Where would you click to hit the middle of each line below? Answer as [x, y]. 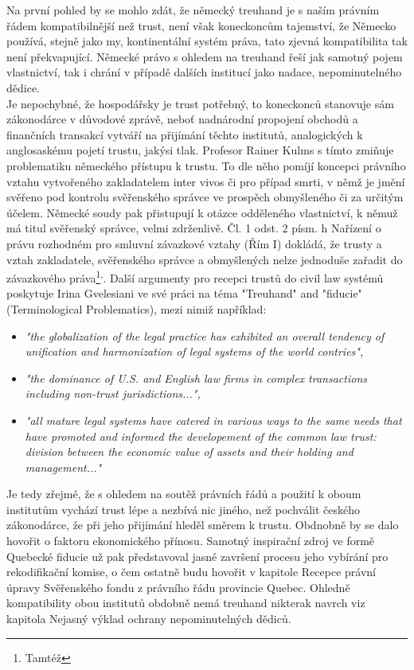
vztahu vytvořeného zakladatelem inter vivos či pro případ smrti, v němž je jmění [206, 181]
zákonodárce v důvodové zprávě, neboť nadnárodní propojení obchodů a [182, 119]
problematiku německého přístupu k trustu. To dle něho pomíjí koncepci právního [206, 165]
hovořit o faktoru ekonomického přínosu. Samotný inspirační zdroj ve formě [191, 541]
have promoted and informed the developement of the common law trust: [201, 436]
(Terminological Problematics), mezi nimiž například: [137, 308]
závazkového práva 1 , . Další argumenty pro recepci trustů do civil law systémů [195, 277]
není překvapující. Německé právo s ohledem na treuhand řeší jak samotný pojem [205, 56]
